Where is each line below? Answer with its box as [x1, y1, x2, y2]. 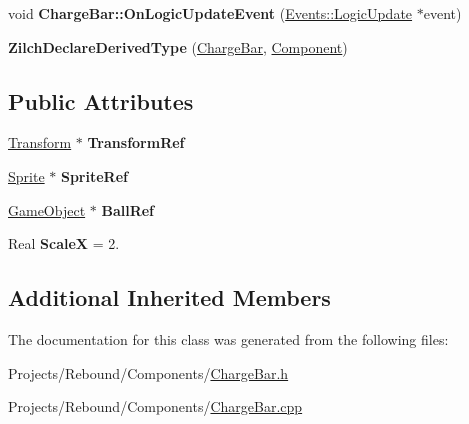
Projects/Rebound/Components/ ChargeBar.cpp [8, 396, 303, 417]
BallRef [101, 199, 155, 220]
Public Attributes [8, 85, 194, 116]
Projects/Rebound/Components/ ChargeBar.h [8, 362, 289, 383]
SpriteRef [60, 165, 128, 186]
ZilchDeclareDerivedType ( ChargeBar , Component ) [8, 36, 348, 57]
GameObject [8, 199, 86, 220]
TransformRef [87, 132, 185, 153]
